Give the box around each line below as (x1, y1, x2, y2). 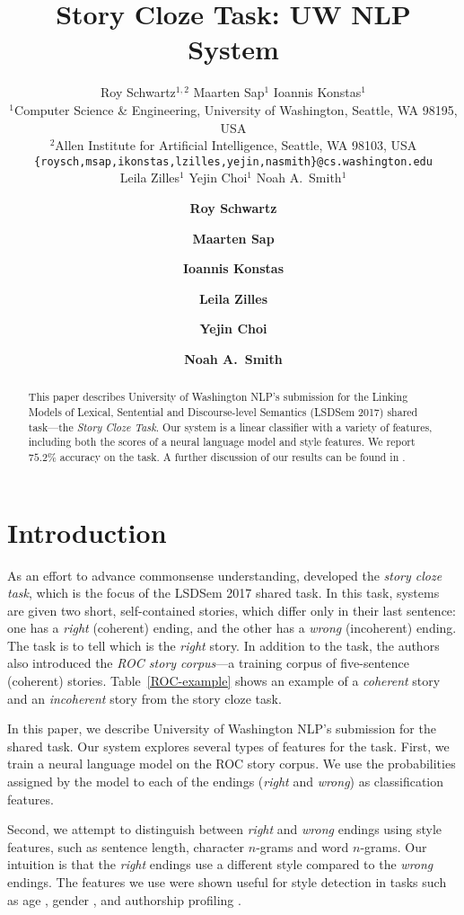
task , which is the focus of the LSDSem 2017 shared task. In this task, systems (7, 583, 440, 602)
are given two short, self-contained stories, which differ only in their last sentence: (7, 600, 456, 619)
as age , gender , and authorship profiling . (7, 890, 241, 909)
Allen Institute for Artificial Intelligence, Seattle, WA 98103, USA (55, 136, 417, 155)
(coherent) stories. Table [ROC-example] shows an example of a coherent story (7, 671, 441, 690)
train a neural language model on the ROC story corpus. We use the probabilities (7, 754, 456, 773)
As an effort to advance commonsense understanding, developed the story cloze (7, 565, 442, 584)
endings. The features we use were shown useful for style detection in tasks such (7, 873, 447, 892)
